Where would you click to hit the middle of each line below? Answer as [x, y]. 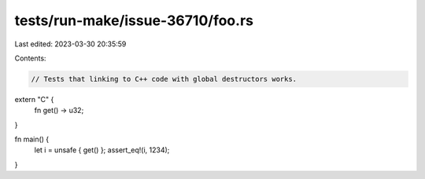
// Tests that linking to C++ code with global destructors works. [164, 79]
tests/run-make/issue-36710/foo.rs [134, 20]
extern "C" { [34, 99]
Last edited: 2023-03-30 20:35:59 [70, 44]
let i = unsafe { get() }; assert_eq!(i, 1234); [102, 150]
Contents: [30, 58]
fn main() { [32, 139]
